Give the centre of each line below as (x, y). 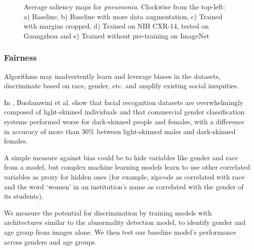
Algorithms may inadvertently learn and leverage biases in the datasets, (112, 76)
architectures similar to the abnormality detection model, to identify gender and (125, 222)
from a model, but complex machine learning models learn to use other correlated (127, 167)
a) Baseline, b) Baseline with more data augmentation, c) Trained (123, 16)
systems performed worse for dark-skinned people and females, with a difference (124, 121)
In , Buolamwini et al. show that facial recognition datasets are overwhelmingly (124, 102)
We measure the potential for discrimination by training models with (108, 212)
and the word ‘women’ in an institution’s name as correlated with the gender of (124, 186)
